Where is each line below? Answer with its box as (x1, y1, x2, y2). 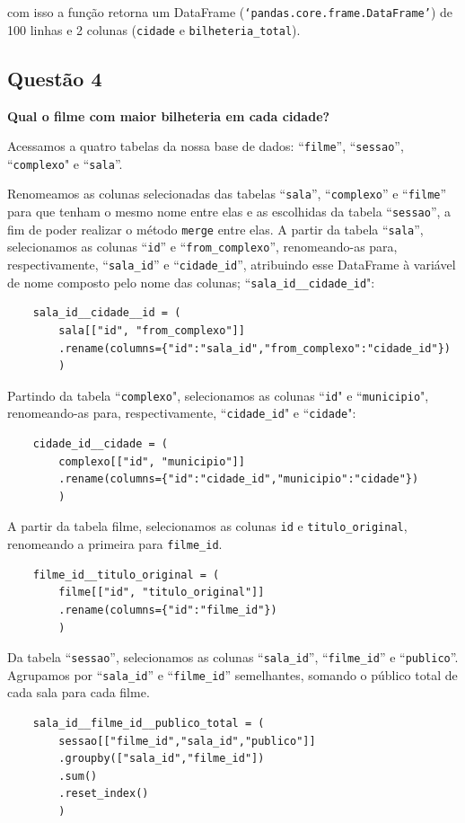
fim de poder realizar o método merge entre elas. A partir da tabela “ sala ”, (7, 219, 424, 238)
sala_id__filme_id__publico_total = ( (32, 717, 265, 730)
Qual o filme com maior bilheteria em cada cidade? (7, 106, 330, 125)
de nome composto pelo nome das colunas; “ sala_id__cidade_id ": (7, 272, 375, 291)
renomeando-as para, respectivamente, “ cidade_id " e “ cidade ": (7, 403, 356, 422)
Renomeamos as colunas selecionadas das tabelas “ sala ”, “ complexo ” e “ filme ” (7, 184, 447, 203)
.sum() (58, 769, 98, 783)
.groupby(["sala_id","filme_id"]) (58, 752, 265, 765)
